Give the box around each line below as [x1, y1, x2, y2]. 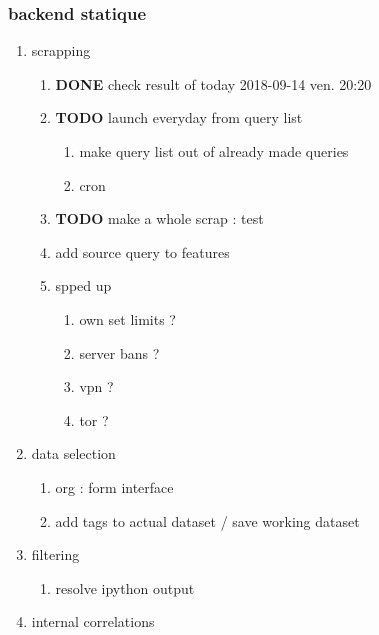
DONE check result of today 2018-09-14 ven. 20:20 [55, 73, 372, 94]
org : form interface [55, 476, 174, 497]
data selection [31, 443, 116, 464]
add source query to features [55, 241, 230, 262]
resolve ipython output [55, 577, 195, 598]
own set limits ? [79, 308, 176, 329]
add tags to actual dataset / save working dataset [55, 510, 360, 531]
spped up [55, 275, 112, 296]
